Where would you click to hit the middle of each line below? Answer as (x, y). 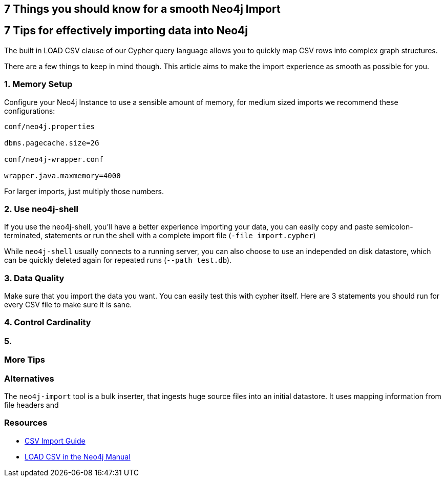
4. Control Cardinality (48, 322)
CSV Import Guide (55, 441)
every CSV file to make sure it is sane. (68, 305)
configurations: (30, 111)
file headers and (31, 405)
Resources (26, 423)
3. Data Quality (34, 278)
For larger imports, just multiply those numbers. (84, 191)
